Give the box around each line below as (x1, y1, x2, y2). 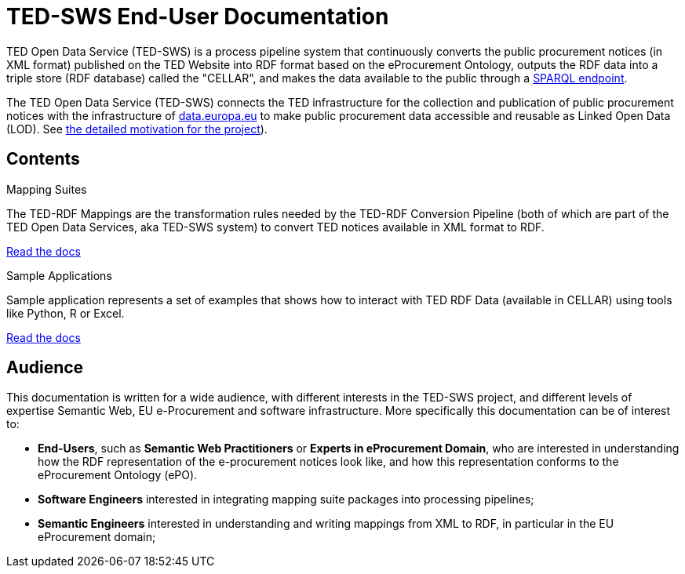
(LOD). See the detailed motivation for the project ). (6, 122, 268, 136)
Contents (6, 149, 80, 169)
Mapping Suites (6, 182, 87, 196)
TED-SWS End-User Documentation (6, 3, 389, 30)
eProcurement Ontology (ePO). (38, 468, 198, 482)
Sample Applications (6, 268, 112, 282)
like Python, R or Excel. (6, 306, 125, 320)
